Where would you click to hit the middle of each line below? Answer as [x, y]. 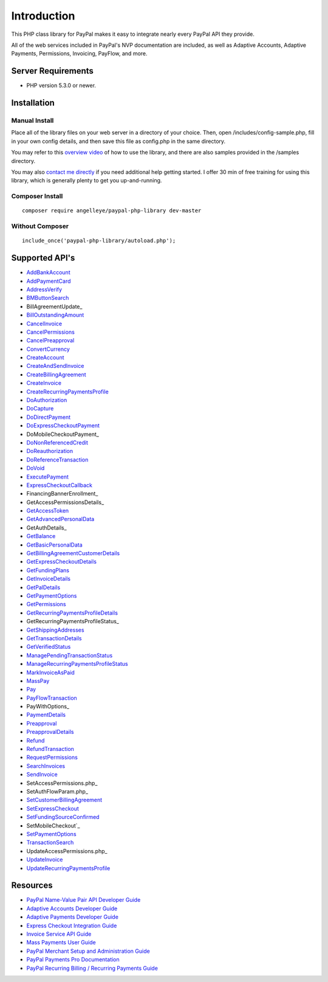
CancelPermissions [51, 332]
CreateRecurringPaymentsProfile [67, 392]
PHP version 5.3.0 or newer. [61, 86]
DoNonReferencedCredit [57, 442]
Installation [33, 103]
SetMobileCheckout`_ [53, 825]
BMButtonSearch [48, 298]
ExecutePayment [48, 477]
